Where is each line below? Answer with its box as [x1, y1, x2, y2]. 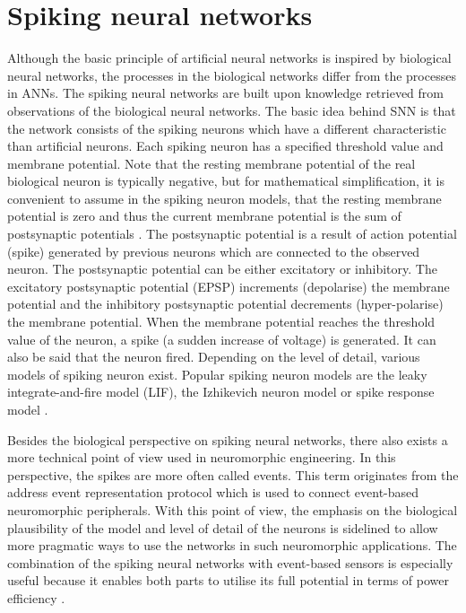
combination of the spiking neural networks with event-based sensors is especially [7, 553, 453, 572]
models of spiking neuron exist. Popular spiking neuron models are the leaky [7, 364, 427, 383]
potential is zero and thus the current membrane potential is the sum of [7, 206, 401, 225]
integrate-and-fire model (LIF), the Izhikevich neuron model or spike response [7, 382, 435, 401]
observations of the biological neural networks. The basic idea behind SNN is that [7, 101, 456, 119]
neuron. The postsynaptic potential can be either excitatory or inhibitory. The [7, 259, 437, 278]
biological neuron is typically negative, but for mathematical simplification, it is [7, 171, 445, 190]
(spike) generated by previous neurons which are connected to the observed [7, 241, 420, 260]
